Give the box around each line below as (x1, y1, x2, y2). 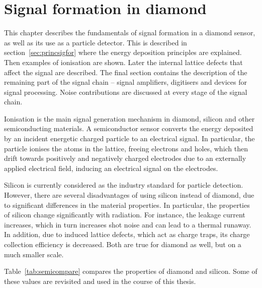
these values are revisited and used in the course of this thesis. (4, 275, 196, 286)
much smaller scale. (4, 249, 64, 259)
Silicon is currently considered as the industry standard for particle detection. (4, 180, 243, 190)
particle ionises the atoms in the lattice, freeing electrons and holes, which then (4, 143, 248, 153)
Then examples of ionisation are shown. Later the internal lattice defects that (4, 56, 243, 67)
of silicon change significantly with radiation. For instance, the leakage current (4, 209, 245, 220)
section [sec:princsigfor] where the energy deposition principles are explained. (4, 47, 242, 57)
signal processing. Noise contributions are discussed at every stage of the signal (4, 86, 247, 97)
